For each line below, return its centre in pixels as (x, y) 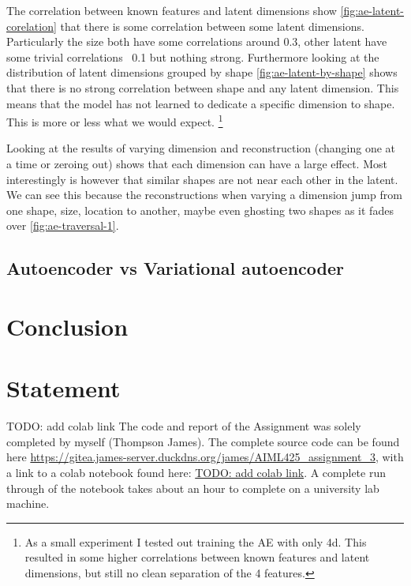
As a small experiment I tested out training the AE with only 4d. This (196, 541)
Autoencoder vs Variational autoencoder (176, 268)
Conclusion (67, 326)
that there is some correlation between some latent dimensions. (212, 26)
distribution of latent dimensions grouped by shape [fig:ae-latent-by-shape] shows (202, 72)
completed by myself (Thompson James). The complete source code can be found (203, 441)
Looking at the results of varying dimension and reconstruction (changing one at (201, 148)
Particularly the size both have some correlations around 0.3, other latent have (197, 41)
